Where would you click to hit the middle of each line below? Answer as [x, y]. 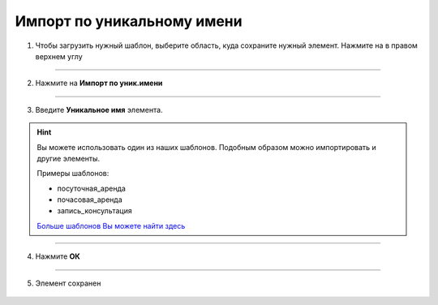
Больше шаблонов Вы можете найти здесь [111, 226]
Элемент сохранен [68, 283]
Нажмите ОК [58, 256]
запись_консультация [95, 211]
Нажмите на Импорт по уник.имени [99, 83]
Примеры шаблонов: [73, 174]
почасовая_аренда [90, 200]
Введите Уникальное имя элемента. [99, 110]
